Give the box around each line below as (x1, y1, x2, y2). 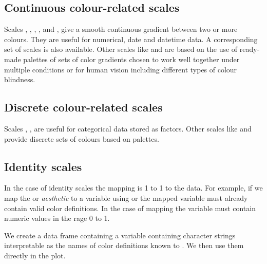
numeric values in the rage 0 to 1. (4, 213, 110, 223)
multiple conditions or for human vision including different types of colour (4, 64, 237, 74)
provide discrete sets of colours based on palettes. (4, 133, 159, 144)
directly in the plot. (4, 250, 66, 260)
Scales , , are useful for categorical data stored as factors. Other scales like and (4, 123, 252, 134)
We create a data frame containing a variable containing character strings (4, 230, 236, 240)
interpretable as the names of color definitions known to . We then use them (4, 240, 244, 251)
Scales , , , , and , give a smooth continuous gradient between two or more (4, 24, 238, 34)
